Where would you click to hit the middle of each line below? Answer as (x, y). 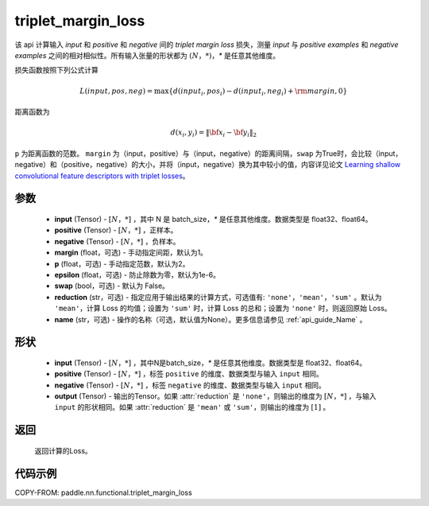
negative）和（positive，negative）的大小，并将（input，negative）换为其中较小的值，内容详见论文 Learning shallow (208, 165)
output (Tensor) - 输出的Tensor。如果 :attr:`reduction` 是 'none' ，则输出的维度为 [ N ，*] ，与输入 (215, 396)
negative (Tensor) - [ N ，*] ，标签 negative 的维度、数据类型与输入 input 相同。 (190, 385)
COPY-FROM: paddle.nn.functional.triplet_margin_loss (103, 492)
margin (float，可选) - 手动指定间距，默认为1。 (131, 253)
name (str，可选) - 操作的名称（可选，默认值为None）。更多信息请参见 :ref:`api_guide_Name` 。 (211, 319)
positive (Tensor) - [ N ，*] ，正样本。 (116, 230)
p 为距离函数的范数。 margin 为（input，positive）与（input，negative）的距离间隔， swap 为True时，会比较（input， (209, 153)
